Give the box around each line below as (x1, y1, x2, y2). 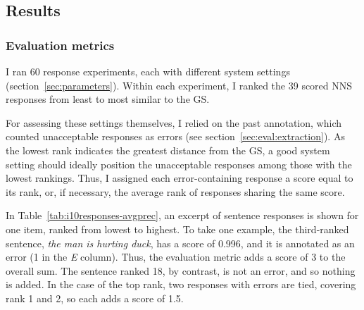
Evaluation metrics (6, 36, 115, 54)
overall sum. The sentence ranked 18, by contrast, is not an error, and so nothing (6, 263, 356, 278)
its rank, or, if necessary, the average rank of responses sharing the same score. (6, 184, 345, 199)
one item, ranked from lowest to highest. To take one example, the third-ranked (6, 221, 349, 236)
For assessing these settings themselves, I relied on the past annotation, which (6, 115, 341, 130)
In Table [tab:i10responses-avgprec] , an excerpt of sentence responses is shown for (6, 208, 359, 223)
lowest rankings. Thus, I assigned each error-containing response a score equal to (6, 170, 353, 185)
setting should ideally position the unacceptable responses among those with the (6, 156, 352, 171)
